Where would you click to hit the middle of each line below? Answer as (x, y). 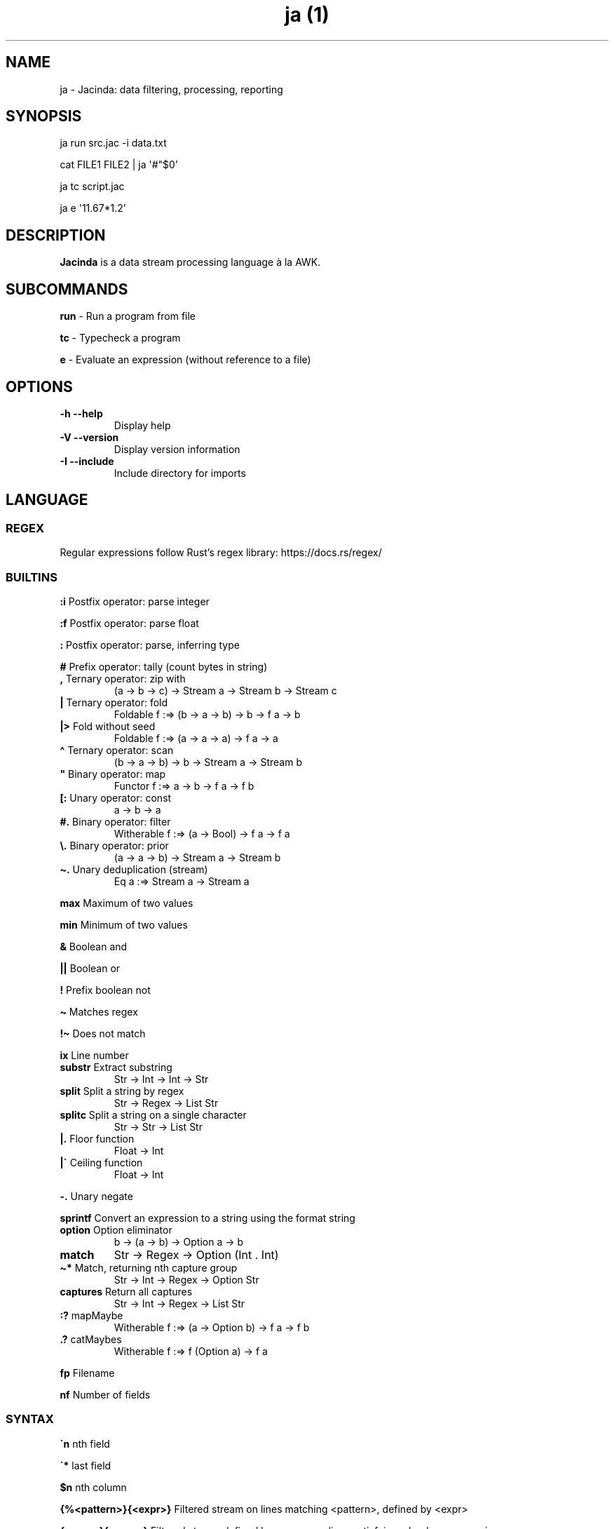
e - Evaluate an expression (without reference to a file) (185, 360)
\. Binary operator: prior (114, 845)
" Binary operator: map (113, 774)
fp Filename (87, 1373)
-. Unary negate (96, 1196)
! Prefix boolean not (105, 990)
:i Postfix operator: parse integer (135, 601)
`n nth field (85, 1443)
